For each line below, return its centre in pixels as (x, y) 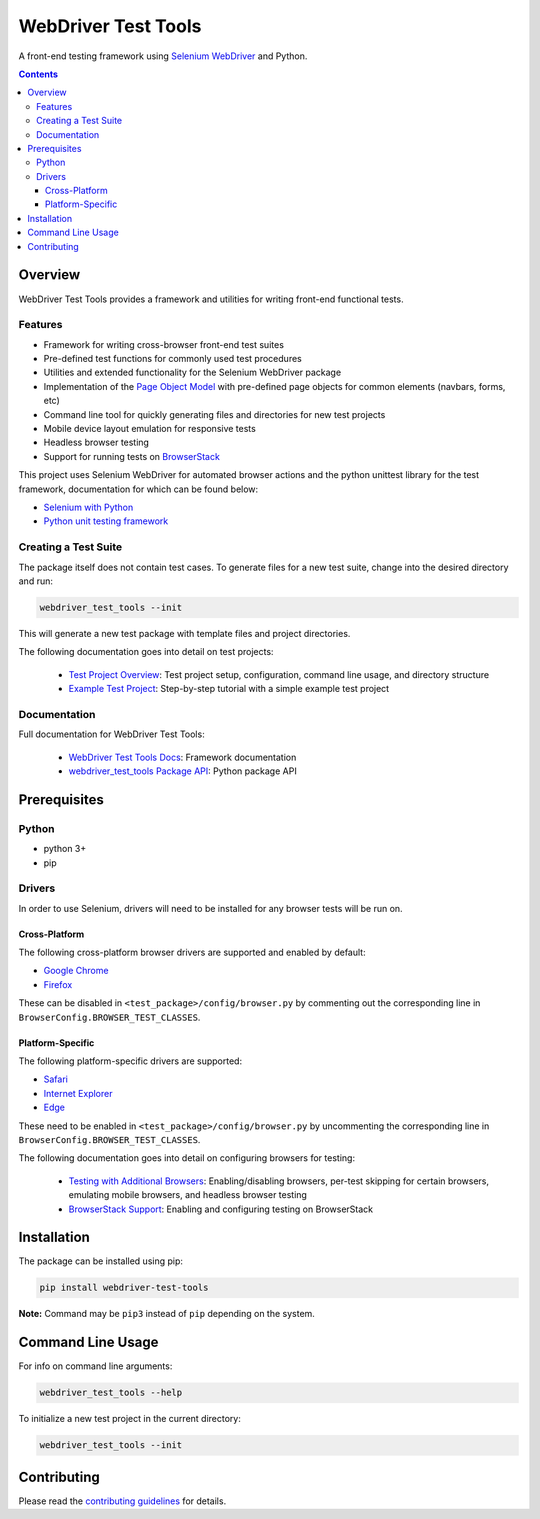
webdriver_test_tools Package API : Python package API (182, 771)
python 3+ (65, 849)
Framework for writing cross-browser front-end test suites (164, 344)
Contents (38, 74)
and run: (36, 581)
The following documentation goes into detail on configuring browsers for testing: (186, 1158)
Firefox (58, 984)
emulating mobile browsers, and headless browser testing (187, 1195)
